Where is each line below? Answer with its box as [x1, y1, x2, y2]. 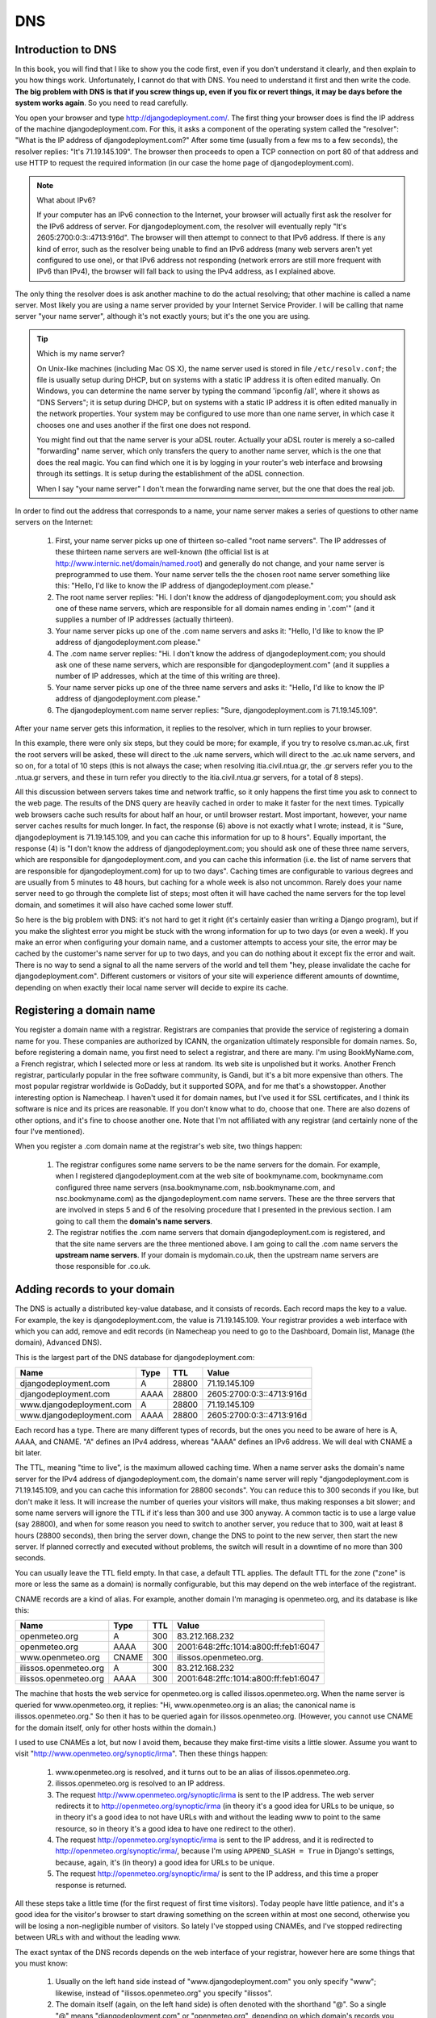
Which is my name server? [36, 349, 125, 358]
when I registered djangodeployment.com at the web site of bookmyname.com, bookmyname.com [55, 1171, 384, 1181]
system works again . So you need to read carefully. [15, 98, 189, 108]
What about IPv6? [36, 195, 96, 205]
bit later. [15, 1447, 42, 1457]
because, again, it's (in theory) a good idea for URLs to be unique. [55, 1857, 275, 1867]
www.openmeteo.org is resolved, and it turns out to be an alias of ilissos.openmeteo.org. [55, 1767, 350, 1777]
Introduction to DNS [15, 43, 117, 57]
